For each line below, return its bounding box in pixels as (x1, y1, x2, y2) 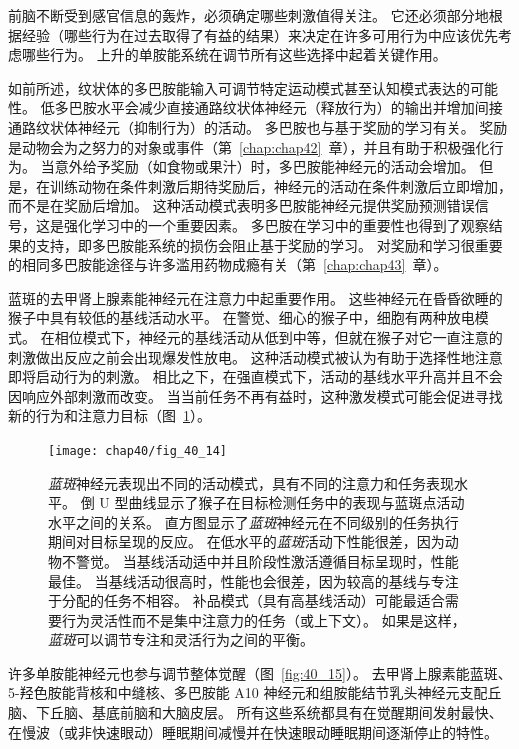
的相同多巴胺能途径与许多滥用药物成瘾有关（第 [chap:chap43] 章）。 (8, 254, 448, 275)
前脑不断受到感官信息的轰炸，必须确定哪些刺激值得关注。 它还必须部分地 (8, 5, 489, 25)
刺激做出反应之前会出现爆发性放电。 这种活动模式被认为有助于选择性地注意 (8, 346, 503, 367)
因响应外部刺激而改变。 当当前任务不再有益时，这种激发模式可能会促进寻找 (8, 385, 503, 406)
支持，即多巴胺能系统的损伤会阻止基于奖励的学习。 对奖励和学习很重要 (35, 234, 503, 255)
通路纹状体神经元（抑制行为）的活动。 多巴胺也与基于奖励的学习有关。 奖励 (8, 116, 508, 137)
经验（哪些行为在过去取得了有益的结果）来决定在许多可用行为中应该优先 (21, 24, 498, 45)
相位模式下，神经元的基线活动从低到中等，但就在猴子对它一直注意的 (54, 326, 503, 347)
